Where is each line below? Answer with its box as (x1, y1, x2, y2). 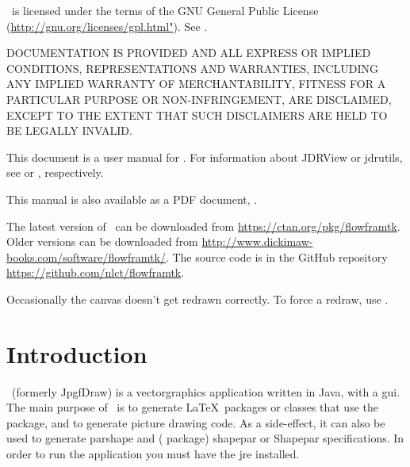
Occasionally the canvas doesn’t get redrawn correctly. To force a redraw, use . (6, 290, 389, 307)
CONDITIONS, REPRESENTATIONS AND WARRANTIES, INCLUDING (6, 59, 378, 76)
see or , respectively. (6, 164, 104, 181)
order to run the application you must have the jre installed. (6, 446, 300, 461)
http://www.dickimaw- (201, 233, 313, 250)
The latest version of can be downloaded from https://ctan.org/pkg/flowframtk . (6, 217, 400, 234)
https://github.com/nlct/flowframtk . (6, 264, 185, 281)
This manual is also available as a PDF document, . (6, 190, 258, 207)
